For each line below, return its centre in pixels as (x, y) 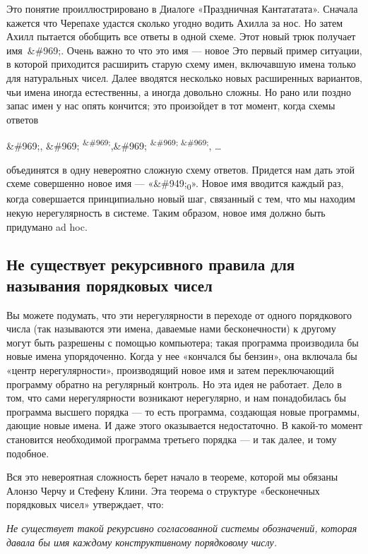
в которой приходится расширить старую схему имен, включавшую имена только (181, 64)
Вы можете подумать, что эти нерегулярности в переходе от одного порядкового (179, 314)
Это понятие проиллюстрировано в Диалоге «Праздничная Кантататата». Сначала (182, 8)
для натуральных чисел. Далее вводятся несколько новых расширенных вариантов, (184, 77)
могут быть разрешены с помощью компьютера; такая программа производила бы (183, 342)
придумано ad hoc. (47, 226)
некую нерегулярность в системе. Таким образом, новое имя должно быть (166, 212)
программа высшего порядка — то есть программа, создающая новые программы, (183, 411)
